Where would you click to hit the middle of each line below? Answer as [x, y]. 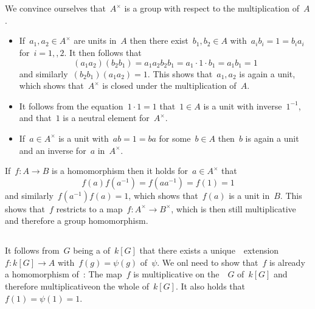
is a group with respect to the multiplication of [212, 8]
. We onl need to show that [208, 262]
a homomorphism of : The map [64, 274]
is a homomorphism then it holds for [119, 171]
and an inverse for [53, 150]
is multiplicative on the [176, 274]
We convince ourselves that [55, 8]
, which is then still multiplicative [234, 208]
